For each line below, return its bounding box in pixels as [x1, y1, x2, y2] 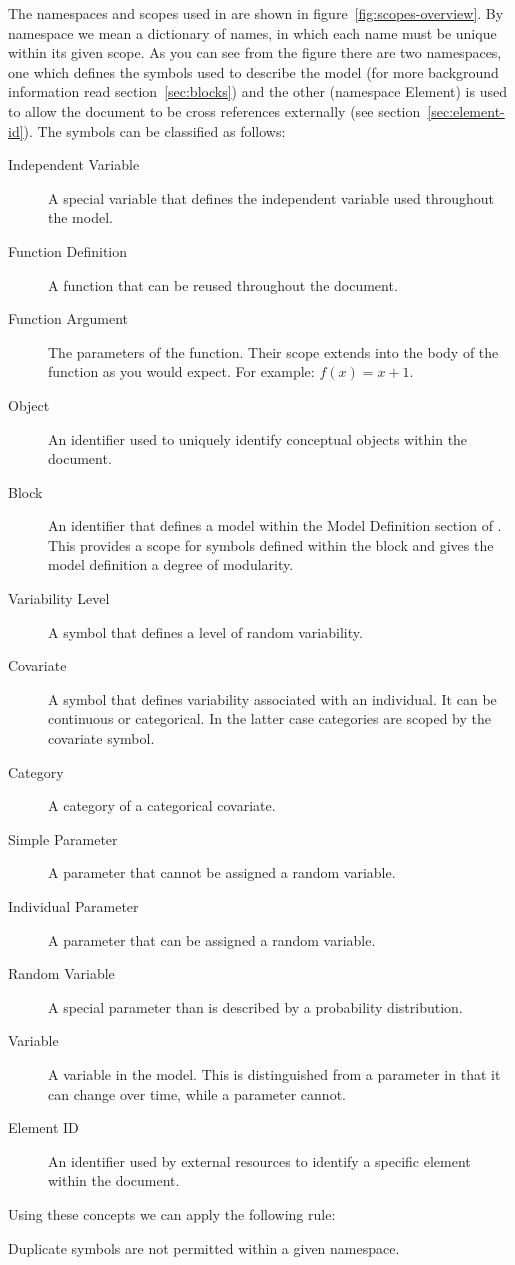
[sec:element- [427, 100, 505, 121]
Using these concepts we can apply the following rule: [8, 1203, 336, 1224]
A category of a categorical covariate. [48, 795, 276, 816]
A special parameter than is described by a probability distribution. [48, 996, 463, 1017]
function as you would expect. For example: [48, 361, 315, 382]
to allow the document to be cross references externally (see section [8, 100, 421, 121]
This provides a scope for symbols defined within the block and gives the [48, 534, 494, 555]
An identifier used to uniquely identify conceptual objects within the [48, 428, 468, 449]
